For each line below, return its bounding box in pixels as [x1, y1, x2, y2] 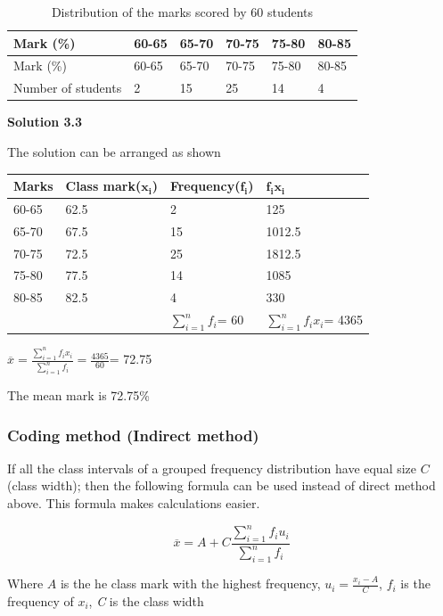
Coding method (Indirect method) [7, 423, 259, 446]
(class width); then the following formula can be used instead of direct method [7, 476, 436, 495]
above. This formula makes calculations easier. [7, 494, 260, 513]
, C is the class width [88, 591, 204, 610]
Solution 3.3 [7, 112, 83, 131]
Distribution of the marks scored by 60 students [51, 3, 314, 21]
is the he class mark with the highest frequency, [60, 574, 321, 593]
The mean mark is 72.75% [7, 386, 150, 405]
